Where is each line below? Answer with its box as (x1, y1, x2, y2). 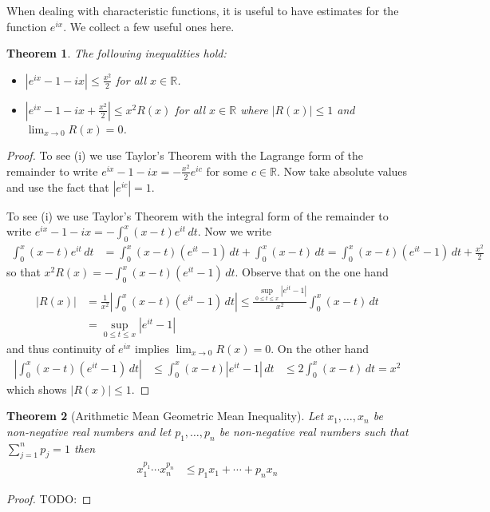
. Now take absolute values (276, 162, 408, 179)
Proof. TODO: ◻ (6, 490, 92, 506)
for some (206, 162, 248, 179)
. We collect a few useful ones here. (63, 18, 235, 34)
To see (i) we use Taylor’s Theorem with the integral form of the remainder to (6, 207, 389, 224)
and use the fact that (6, 178, 109, 195)
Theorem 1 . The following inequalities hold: (6, 45, 227, 62)
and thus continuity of (6, 339, 115, 356)
